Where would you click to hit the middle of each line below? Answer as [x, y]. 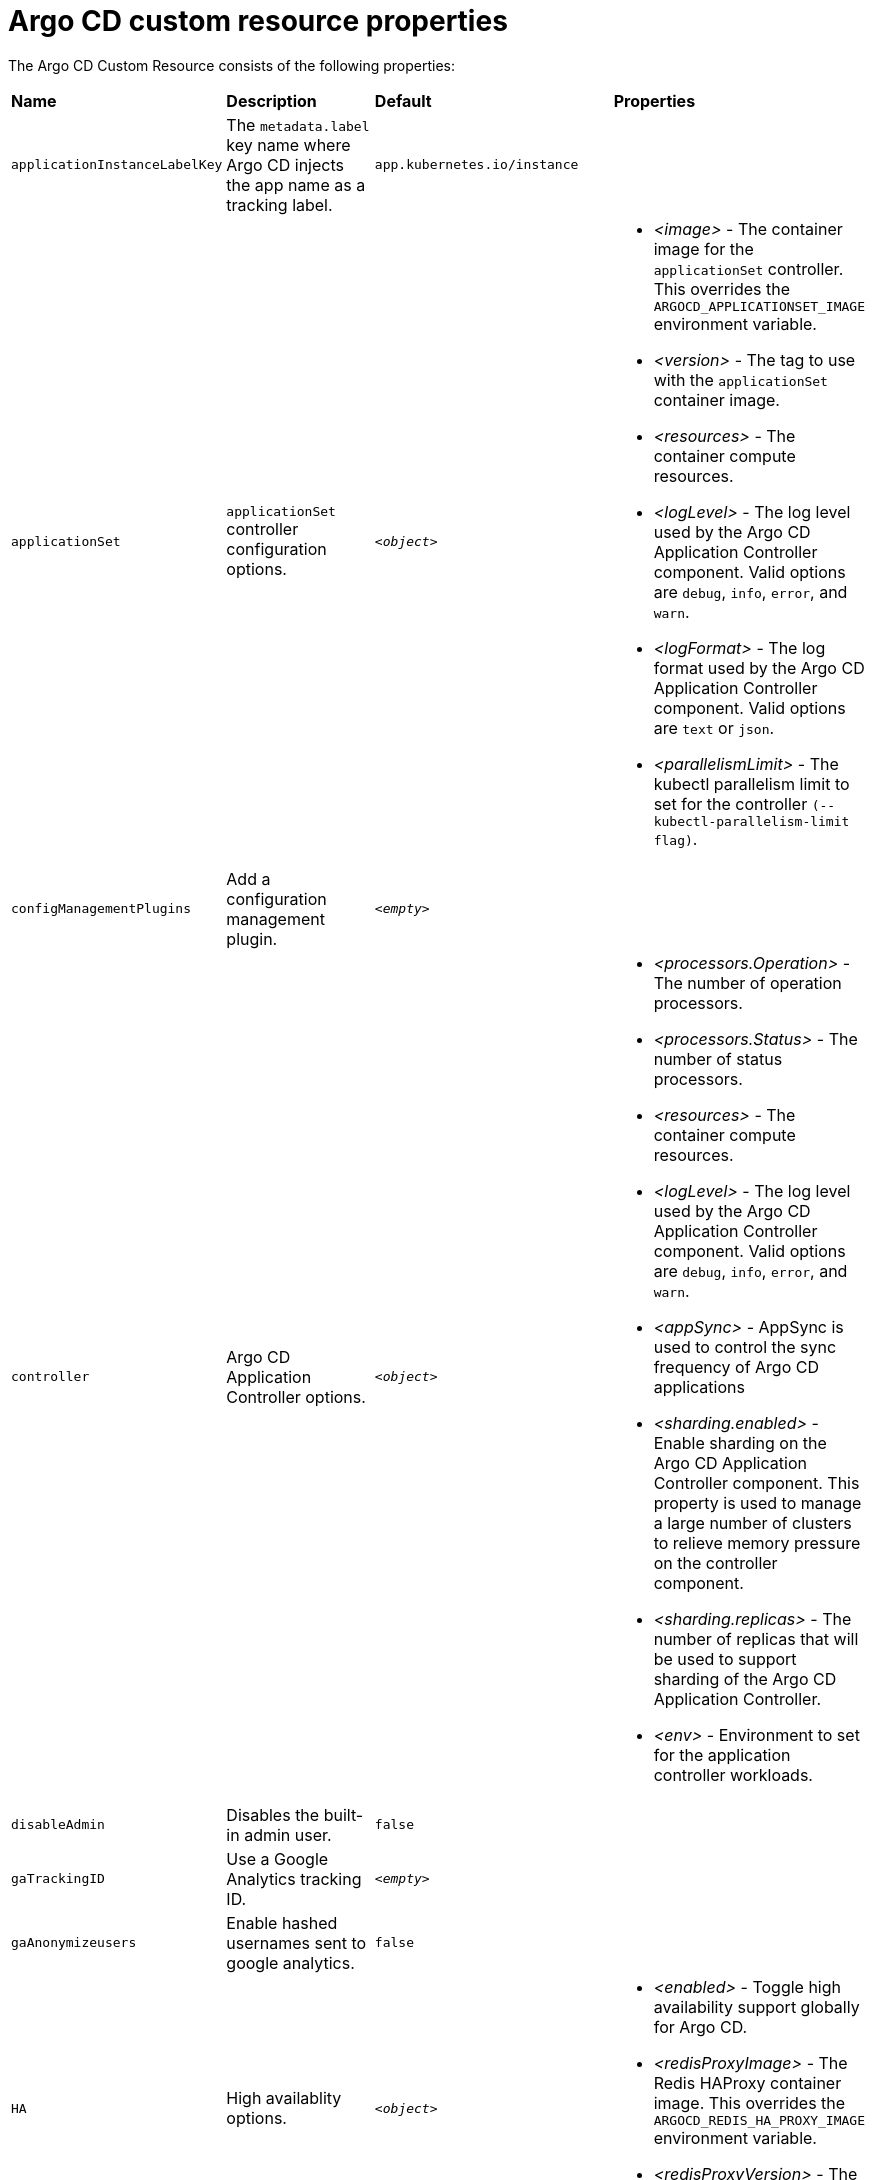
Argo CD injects [285, 164]
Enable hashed [282, 1922]
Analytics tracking [294, 1878]
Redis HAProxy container [747, 2082]
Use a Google [277, 1858]
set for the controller [730, 803]
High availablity [284, 2098]
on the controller [715, 1562]
